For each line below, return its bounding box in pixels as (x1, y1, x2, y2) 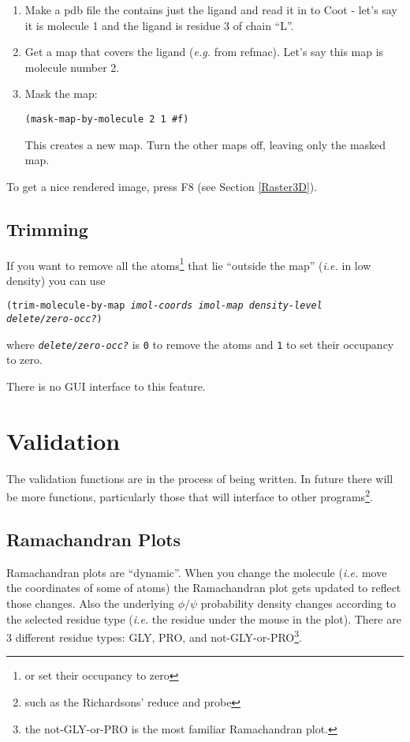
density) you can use (6, 272, 106, 288)
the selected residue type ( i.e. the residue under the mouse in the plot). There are (6, 610, 401, 627)
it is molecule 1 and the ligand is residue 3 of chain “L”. (24, 17, 294, 33)
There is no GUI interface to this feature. (6, 378, 206, 395)
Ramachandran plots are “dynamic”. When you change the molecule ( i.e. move (6, 564, 387, 580)
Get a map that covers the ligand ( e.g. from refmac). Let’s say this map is (24, 43, 384, 60)
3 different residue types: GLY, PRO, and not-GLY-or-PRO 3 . (6, 627, 303, 645)
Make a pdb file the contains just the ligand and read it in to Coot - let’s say (24, 2, 397, 17)
